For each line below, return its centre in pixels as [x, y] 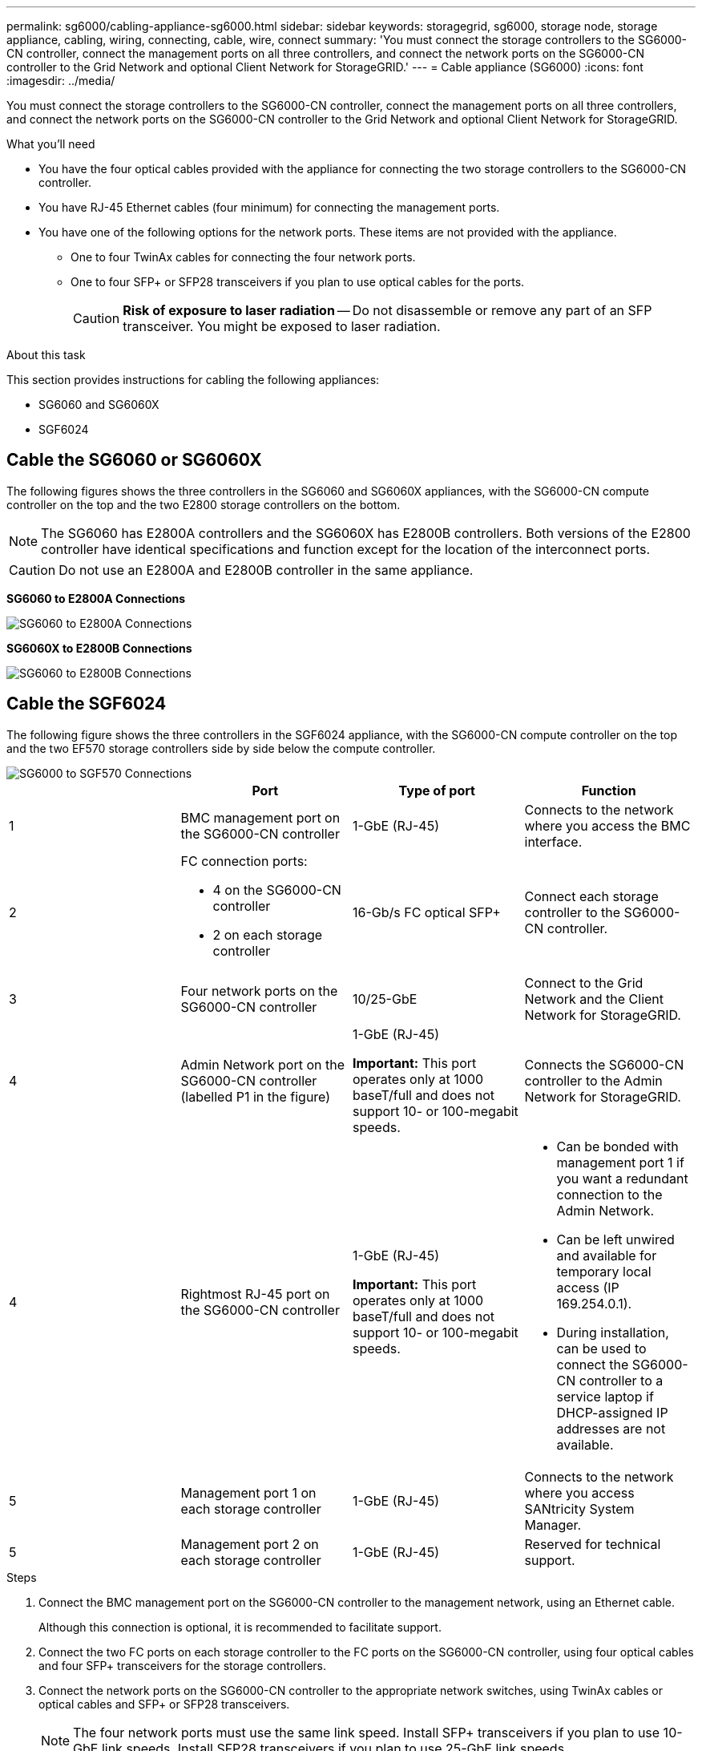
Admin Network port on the [262, 1064]
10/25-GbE [385, 999]
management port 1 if [620, 1162]
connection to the [609, 1194]
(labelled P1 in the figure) [256, 1096]
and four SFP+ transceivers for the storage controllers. [183, 1665]
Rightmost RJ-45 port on [255, 1294]
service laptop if [605, 1396]
